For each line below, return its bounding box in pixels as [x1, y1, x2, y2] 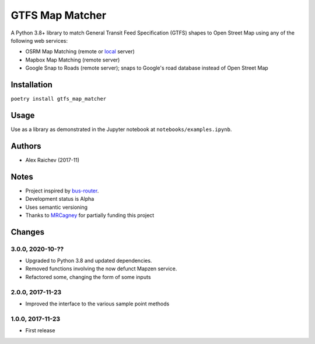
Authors [10, 141, 41, 151]
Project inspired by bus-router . [25, 187, 99, 194]
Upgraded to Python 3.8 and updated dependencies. [25, 257, 152, 264]
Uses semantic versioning [25, 204, 87, 211]
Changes [10, 227, 45, 237]
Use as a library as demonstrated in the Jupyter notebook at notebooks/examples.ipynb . [10, 126, 232, 133]
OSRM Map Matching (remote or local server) [25, 48, 135, 55]
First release [25, 327, 55, 334]
